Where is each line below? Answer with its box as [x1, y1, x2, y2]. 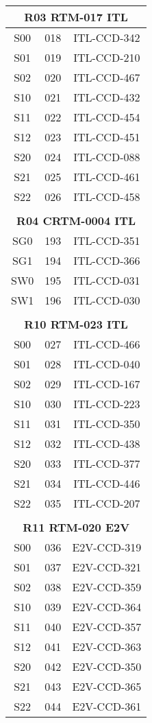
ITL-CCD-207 [73, 495, 140, 511]
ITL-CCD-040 [73, 356, 140, 372]
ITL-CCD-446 [73, 475, 140, 491]
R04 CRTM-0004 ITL [16, 213, 136, 228]
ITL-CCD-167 [73, 376, 140, 392]
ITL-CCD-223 [73, 396, 140, 412]
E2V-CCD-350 [72, 659, 142, 674]
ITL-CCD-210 [73, 49, 140, 65]
